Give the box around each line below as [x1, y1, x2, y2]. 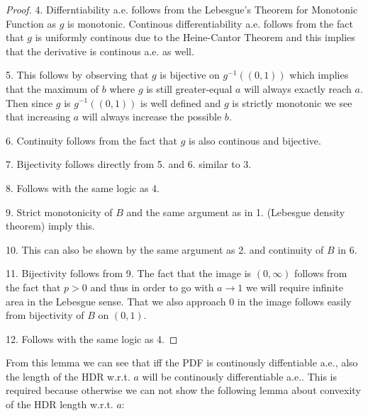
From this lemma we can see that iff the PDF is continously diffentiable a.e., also [6, 355, 358, 370]
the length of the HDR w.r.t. [6, 369, 130, 383]
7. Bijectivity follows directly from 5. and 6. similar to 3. [6, 157, 252, 172]
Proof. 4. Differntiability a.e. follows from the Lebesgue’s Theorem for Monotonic [6, 2, 358, 16]
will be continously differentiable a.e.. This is [142, 369, 338, 383]
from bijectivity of [6, 308, 84, 322]
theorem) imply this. [6, 218, 95, 233]
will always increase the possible [82, 109, 222, 124]
